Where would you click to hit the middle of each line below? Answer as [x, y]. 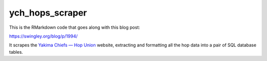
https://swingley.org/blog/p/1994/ [43, 36]
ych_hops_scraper [48, 13]
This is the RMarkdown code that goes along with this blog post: [75, 27]
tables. [16, 52]
